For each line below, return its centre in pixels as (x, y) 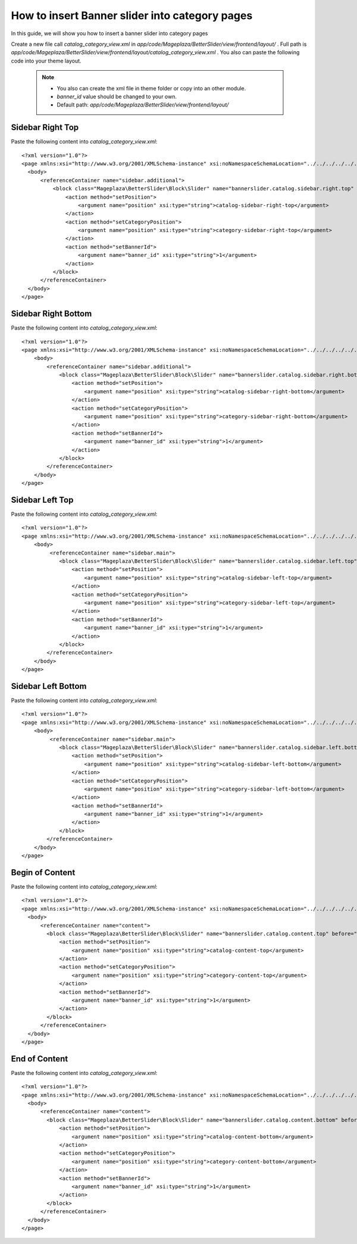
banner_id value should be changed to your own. (117, 96)
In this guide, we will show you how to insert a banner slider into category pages (109, 33)
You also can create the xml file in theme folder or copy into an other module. (151, 88)
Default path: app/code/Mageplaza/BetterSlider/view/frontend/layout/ (143, 105)
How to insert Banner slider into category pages (132, 15)
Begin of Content (43, 872)
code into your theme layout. (46, 61)
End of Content (40, 1059)
